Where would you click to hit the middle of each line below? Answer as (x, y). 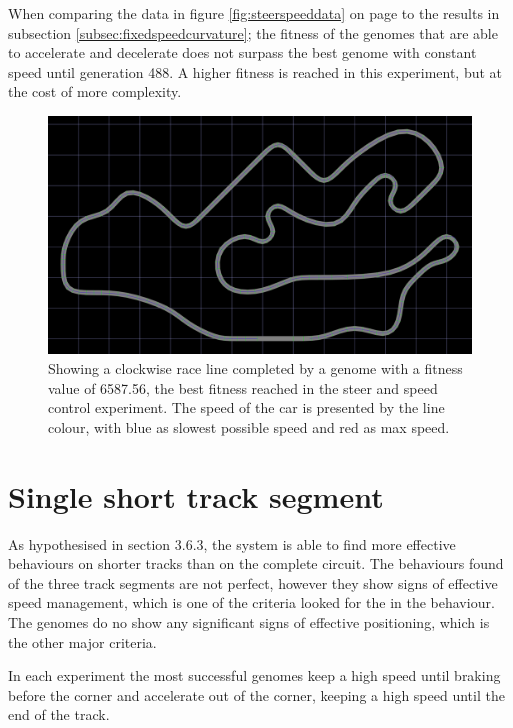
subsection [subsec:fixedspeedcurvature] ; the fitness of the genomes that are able (253, 32)
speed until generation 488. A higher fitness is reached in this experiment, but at (255, 71)
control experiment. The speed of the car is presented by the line (246, 407)
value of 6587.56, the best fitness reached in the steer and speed (243, 387)
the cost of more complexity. (95, 91)
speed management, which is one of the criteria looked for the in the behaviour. (251, 602)
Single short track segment (196, 495)
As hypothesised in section (89, 543)
